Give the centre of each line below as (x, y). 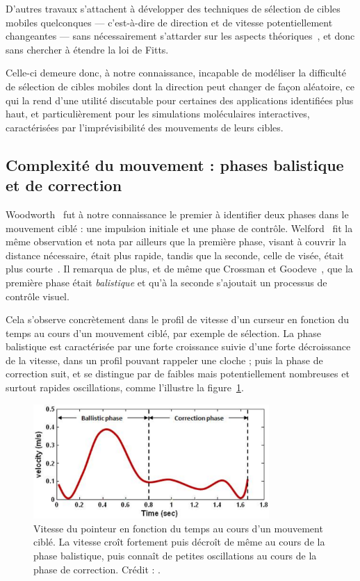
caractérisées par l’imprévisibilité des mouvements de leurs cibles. (145, 127)
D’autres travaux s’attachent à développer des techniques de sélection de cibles (173, 8)
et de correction (64, 185)
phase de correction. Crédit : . (97, 569)
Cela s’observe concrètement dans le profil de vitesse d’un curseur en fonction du (178, 319)
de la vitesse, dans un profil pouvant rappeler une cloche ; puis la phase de (164, 360)
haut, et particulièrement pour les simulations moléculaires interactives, (158, 114)
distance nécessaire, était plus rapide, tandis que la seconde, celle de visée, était (175, 255)
